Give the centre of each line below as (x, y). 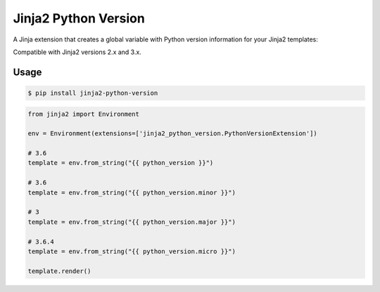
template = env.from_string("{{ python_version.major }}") (132, 222)
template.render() (59, 271)
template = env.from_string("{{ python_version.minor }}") (132, 192)
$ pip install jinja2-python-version (93, 93)
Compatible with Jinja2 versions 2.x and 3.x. (77, 52)
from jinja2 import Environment (84, 114)
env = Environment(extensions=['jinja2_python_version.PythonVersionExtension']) (173, 134)
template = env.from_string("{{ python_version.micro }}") (132, 251)
